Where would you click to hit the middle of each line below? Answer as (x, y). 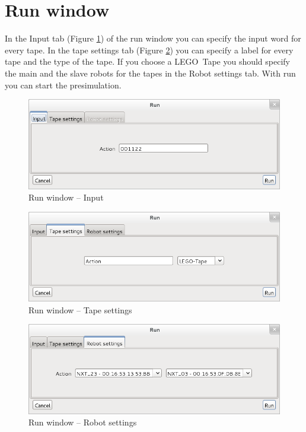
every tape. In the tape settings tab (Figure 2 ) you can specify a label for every (149, 50)
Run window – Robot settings (83, 422)
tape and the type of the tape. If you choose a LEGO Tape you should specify (148, 61)
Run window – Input (66, 197)
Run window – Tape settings (80, 309)
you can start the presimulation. (63, 85)
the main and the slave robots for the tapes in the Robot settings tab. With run (150, 73)
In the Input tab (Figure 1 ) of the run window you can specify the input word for (153, 38)
